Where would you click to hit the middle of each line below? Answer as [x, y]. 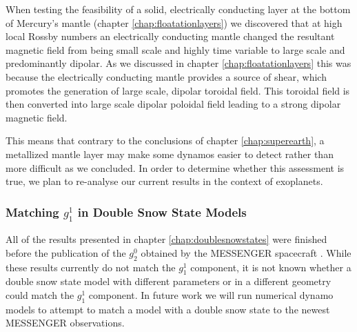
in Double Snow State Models [162, 212]
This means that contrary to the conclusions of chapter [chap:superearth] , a [165, 140]
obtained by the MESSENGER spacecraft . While [246, 252]
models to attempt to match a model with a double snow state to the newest [168, 309]
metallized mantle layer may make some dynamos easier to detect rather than [170, 154]
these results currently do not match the [91, 267]
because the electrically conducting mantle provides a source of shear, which [166, 76]
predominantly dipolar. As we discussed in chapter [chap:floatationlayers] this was [178, 63]
